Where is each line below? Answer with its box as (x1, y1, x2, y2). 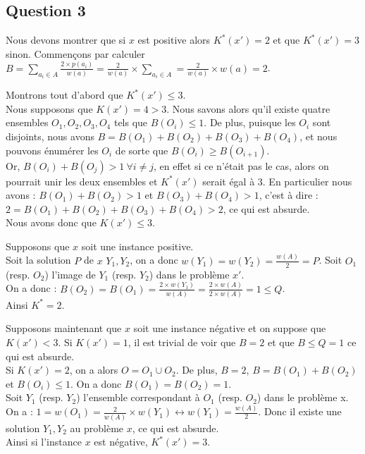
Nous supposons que (6, 101, 93, 116)
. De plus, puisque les (204, 115, 296, 130)
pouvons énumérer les (6, 142, 99, 157)
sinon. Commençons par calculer (6, 46, 145, 61)
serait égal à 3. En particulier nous (202, 173, 352, 188)
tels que (113, 115, 148, 130)
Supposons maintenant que (6, 321, 122, 336)
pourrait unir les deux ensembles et (6, 173, 158, 188)
